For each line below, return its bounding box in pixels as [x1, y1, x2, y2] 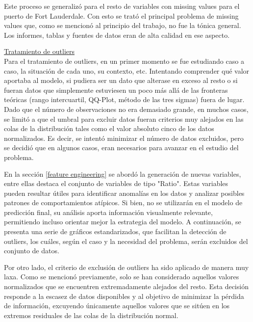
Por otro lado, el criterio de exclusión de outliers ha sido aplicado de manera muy [4, 262, 249, 272]
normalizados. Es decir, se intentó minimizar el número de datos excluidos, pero [4, 133, 244, 143]
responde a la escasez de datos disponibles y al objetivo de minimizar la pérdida [4, 291, 244, 301]
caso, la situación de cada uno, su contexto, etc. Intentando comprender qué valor [4, 65, 250, 76]
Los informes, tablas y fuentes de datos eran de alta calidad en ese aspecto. [4, 29, 230, 40]
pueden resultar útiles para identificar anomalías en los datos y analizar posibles [4, 188, 245, 198]
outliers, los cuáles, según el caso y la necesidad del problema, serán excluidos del [4, 236, 248, 246]
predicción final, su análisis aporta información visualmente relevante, [4, 207, 213, 217]
